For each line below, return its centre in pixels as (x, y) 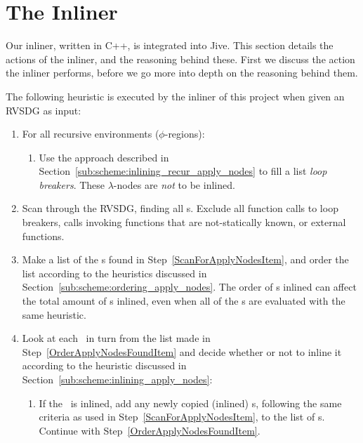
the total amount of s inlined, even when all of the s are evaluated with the (184, 301)
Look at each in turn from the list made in (116, 338)
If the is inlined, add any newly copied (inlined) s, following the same (190, 403)
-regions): (185, 134)
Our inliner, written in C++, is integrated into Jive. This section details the (170, 45)
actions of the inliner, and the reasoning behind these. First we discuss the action (180, 59)
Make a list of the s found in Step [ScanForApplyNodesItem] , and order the (185, 259)
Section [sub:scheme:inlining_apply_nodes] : (117, 379)
